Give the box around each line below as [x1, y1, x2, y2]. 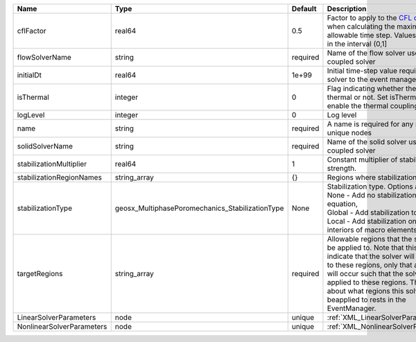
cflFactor [17, 26, 46, 35]
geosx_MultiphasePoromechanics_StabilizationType [114, 203, 284, 213]
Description [327, 4, 367, 13]
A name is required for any [327, 119, 414, 128]
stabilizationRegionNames [17, 173, 102, 182]
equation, [327, 199, 358, 208]
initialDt [17, 70, 42, 80]
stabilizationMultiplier [17, 160, 87, 169]
